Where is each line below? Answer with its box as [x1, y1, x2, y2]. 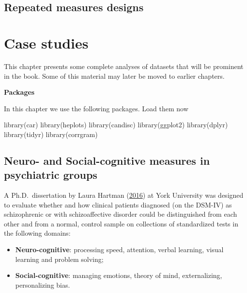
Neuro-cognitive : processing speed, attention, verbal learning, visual [15, 244, 224, 255]
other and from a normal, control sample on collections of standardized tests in [4, 218, 238, 228]
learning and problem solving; [15, 254, 104, 264]
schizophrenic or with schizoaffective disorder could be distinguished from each [4, 209, 237, 219]
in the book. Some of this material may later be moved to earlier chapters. [4, 70, 225, 81]
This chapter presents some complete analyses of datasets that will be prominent [4, 61, 244, 71]
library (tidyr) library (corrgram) [4, 129, 98, 139]
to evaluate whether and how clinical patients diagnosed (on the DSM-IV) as [4, 199, 232, 209]
